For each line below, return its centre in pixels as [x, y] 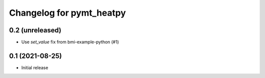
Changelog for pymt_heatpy [67, 13]
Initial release [35, 67]
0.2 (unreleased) [35, 30]
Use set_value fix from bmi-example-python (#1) [70, 42]
